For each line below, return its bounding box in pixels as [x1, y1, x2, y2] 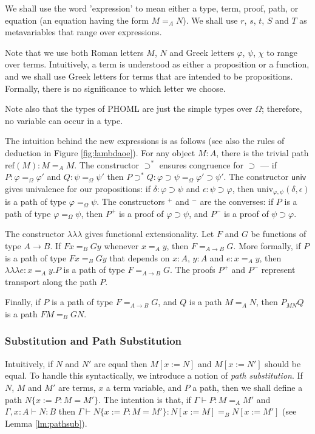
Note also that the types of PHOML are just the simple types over [5, 102, 252, 115]
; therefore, [262, 102, 302, 115]
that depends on [109, 251, 170, 264]
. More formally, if [233, 239, 301, 252]
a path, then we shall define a [192, 381, 303, 393]
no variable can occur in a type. [5, 114, 123, 126]
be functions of [251, 227, 307, 240]
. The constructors [97, 195, 165, 208]
